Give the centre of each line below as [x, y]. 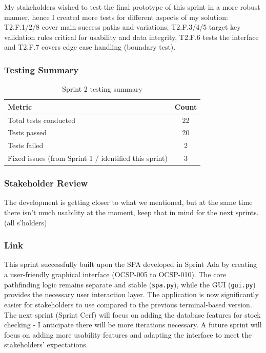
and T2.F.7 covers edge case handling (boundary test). [90, 47]
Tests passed [27, 132]
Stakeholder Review [46, 183]
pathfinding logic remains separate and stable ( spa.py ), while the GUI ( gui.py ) [130, 284]
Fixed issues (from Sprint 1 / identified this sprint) [88, 158]
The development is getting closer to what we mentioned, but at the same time [128, 202]
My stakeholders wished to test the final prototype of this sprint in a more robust [132, 7]
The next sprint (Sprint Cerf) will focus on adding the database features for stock [132, 314]
